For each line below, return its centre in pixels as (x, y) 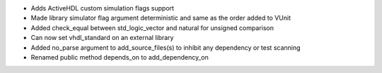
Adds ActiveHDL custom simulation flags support (103, 8)
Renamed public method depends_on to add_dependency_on (120, 57)
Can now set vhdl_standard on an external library (102, 38)
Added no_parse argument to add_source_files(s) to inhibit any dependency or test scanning (166, 47)
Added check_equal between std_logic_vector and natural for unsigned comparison (152, 27)
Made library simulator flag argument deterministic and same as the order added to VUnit (161, 18)
